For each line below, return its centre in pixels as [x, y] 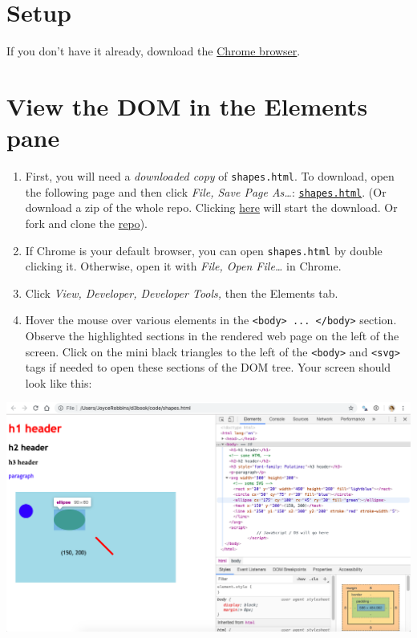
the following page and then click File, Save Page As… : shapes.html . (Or [206, 191]
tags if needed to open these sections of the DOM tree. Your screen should [208, 367]
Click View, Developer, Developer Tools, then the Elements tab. [182, 293]
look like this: [59, 382]
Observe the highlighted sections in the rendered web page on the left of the [212, 336]
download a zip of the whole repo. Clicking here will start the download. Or [211, 207]
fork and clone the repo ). [86, 223]
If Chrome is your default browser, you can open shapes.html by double [204, 250]
